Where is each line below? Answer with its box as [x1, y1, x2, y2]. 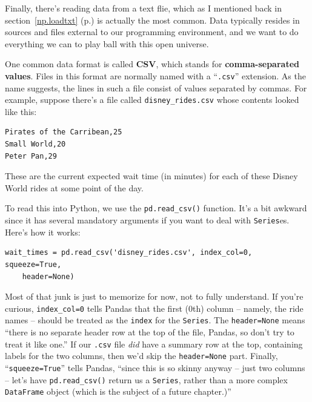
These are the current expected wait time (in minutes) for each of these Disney [5, 170, 298, 182]
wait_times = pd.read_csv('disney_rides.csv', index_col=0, [5, 248, 253, 257]
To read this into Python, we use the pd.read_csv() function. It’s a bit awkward [5, 202, 307, 214]
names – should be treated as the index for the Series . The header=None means [5, 314, 305, 326]
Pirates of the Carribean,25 [5, 128, 122, 137]
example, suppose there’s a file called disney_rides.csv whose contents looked [5, 93, 299, 106]
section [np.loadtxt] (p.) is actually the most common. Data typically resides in [5, 13, 300, 26]
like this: [5, 105, 37, 117]
